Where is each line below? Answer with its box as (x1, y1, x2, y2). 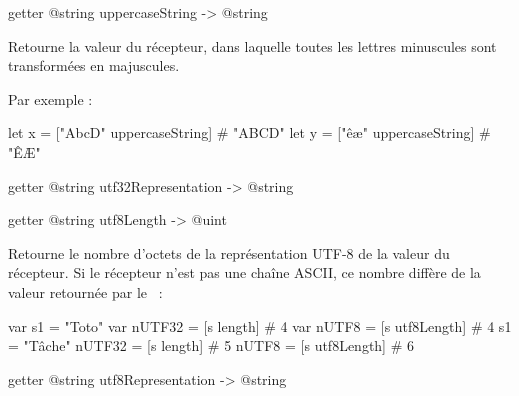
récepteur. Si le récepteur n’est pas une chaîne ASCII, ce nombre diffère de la (8, 262, 481, 283)
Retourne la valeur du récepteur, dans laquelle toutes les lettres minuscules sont (8, 35, 497, 56)
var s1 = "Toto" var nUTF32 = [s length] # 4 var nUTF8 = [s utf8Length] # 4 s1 (8, 315, 512, 336)
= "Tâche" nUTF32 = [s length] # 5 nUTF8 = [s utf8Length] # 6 (8, 335, 414, 356)
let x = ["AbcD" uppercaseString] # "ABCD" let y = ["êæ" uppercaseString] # (8, 122, 491, 143)
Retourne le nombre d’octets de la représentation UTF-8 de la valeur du (8, 242, 450, 263)
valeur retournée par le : (8, 281, 163, 302)
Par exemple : (8, 88, 93, 109)
